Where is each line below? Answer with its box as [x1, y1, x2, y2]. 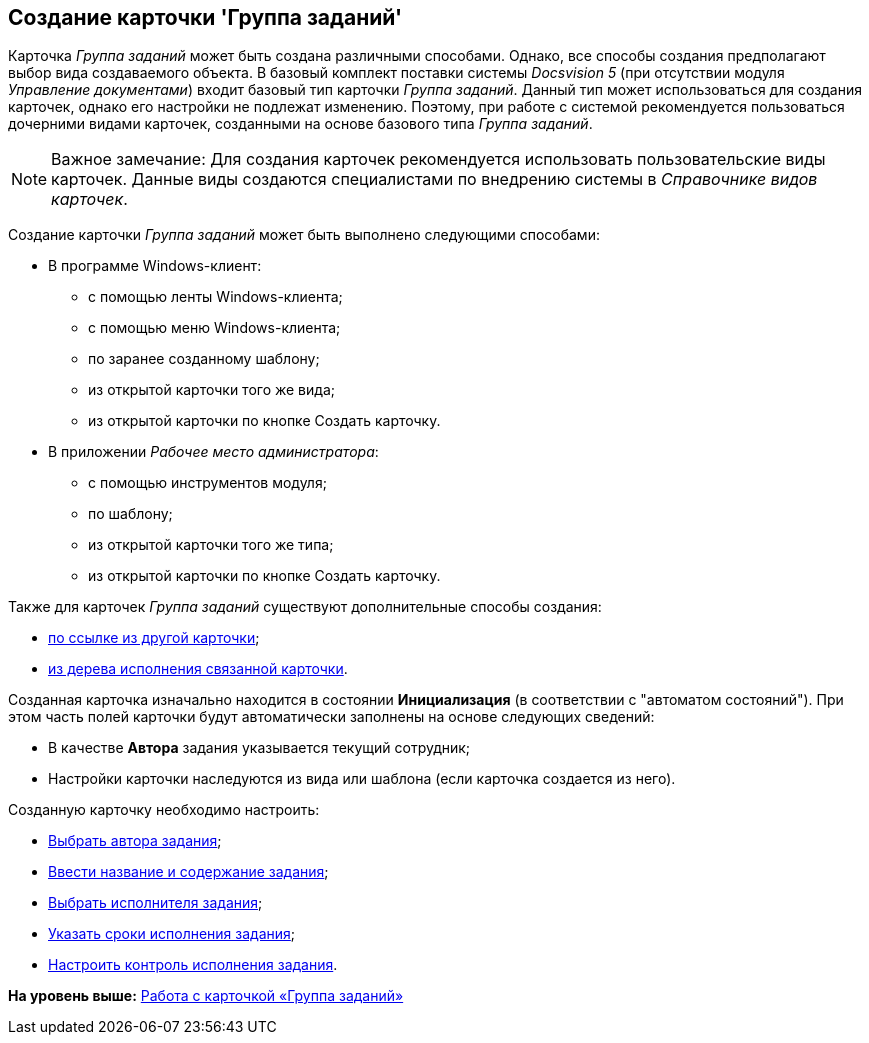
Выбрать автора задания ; [48, 832, 222, 850]
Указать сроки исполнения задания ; [48, 925, 296, 943]
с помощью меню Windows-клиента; [88, 319, 341, 337]
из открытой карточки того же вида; [88, 381, 335, 399]
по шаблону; [88, 505, 173, 523]
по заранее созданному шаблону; [88, 350, 320, 368]
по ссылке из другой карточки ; [48, 629, 260, 647]
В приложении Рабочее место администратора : [48, 443, 379, 461]
